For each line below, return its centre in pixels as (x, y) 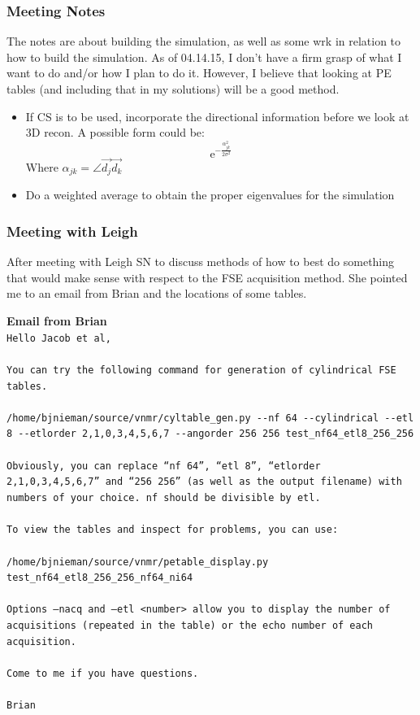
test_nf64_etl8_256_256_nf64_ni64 (100, 578)
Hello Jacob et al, (59, 338)
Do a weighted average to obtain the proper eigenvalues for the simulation (210, 195)
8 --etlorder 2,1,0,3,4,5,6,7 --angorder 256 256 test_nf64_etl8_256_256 (210, 434)
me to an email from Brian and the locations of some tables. (157, 293)
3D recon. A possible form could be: (115, 132)
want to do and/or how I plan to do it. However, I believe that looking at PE (199, 73)
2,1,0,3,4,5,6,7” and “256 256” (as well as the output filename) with (204, 482)
